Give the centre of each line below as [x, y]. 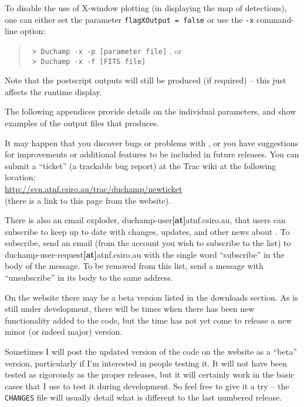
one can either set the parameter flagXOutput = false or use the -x [129, 19]
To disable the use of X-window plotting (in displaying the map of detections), [146, 8]
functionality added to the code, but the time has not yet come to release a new [148, 320]
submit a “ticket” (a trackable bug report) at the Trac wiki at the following [141, 165]
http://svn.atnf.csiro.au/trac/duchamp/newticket [94, 188]
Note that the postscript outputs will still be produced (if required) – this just [146, 80]
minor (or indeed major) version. [64, 332]
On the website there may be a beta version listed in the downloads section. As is [151, 297]
